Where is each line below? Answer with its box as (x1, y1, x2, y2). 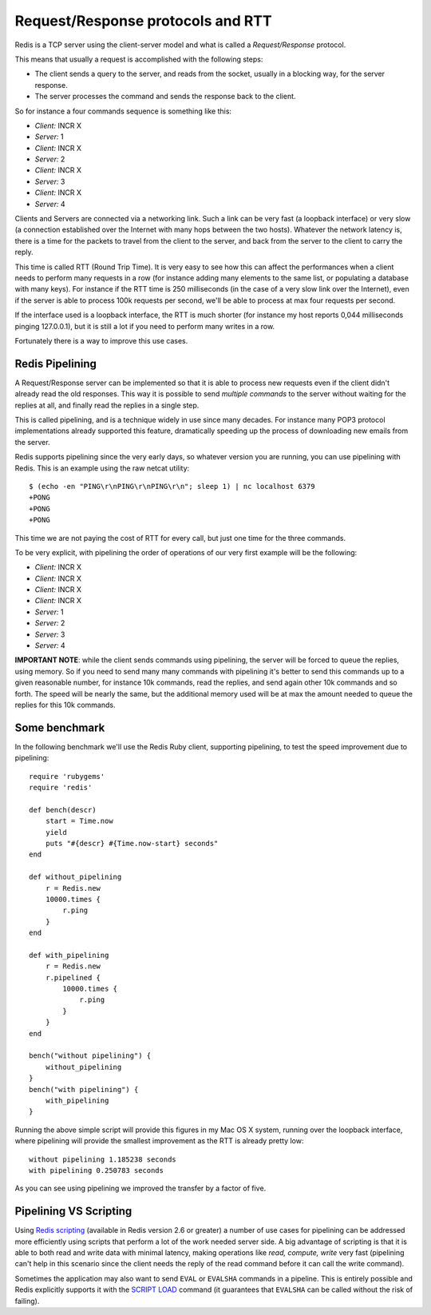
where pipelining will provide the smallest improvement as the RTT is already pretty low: (14, 1136, 304, 1146)
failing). (14, 1296, 40, 1305)
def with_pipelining (29, 951, 109, 959)
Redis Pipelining (14, 356, 97, 371)
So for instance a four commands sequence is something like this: (14, 106, 231, 116)
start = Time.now (45, 816, 113, 826)
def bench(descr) (29, 805, 97, 814)
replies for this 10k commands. (14, 700, 116, 709)
